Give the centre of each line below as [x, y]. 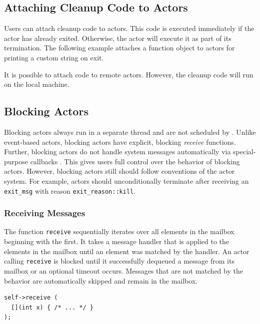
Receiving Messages [45, 213]
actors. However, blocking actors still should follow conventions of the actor [119, 171]
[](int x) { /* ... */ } [52, 307]
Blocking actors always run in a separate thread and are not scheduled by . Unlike [130, 132]
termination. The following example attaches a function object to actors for [119, 48]
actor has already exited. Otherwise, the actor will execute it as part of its [118, 38]
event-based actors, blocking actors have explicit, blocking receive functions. [120, 142]
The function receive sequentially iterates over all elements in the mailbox [119, 231]
